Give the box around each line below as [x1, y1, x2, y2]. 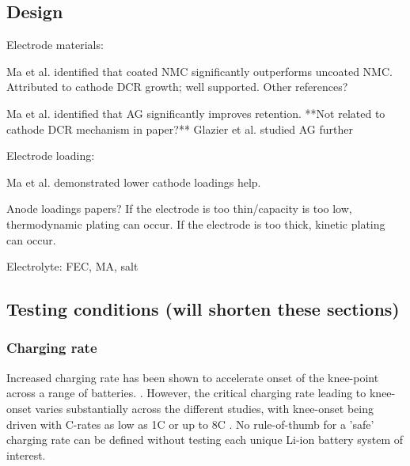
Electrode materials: [6, 36, 104, 53]
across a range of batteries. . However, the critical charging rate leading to [6, 385, 366, 401]
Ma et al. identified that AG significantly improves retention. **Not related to [6, 104, 385, 121]
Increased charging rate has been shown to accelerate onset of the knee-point [6, 369, 379, 385]
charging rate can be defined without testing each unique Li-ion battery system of [6, 431, 404, 448]
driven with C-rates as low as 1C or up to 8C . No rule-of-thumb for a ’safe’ [6, 415, 374, 432]
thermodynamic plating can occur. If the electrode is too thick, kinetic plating [6, 215, 385, 232]
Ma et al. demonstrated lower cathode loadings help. [6, 173, 261, 190]
